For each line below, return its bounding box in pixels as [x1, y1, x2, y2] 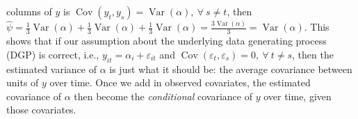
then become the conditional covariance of [74, 88, 252, 103]
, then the [292, 47, 334, 61]
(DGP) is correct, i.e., [6, 47, 99, 61]
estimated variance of [6, 61, 97, 76]
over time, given [263, 88, 332, 103]
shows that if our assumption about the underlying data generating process [6, 33, 327, 48]
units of [6, 75, 39, 90]
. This [304, 19, 329, 34]
